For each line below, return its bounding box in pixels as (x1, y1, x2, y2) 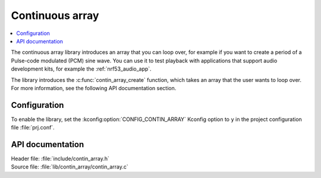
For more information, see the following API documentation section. (11, 84, 177, 91)
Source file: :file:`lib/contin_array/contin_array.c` (11, 163, 129, 170)
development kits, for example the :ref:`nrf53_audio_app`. (11, 65, 152, 72)
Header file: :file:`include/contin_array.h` (11, 155, 110, 163)
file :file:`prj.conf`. (11, 124, 55, 131)
